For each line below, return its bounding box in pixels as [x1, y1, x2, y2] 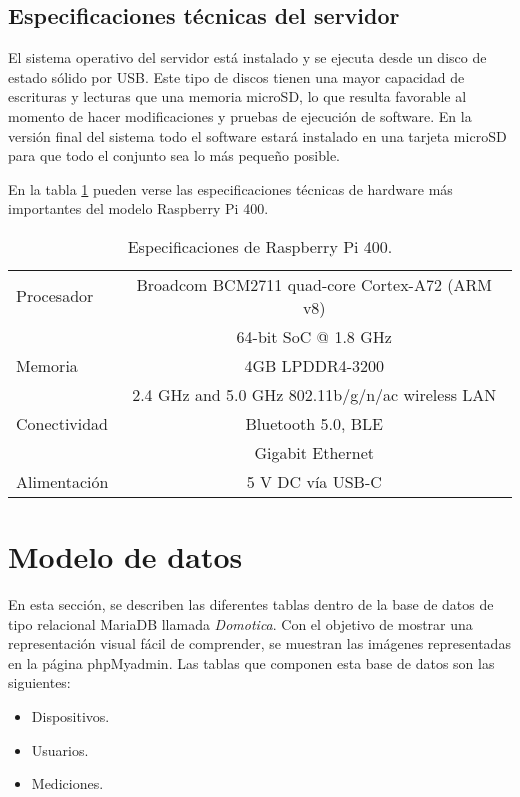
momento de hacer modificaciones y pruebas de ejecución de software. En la [8, 105, 472, 126]
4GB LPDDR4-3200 [244, 353, 385, 377]
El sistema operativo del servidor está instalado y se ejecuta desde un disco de [8, 47, 487, 68]
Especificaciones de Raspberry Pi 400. [127, 234, 393, 258]
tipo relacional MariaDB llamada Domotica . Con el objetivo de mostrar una [8, 613, 473, 634]
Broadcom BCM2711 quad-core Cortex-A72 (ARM [136, 272, 492, 296]
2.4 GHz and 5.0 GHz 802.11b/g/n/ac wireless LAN [132, 382, 497, 406]
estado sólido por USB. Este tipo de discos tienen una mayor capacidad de [8, 66, 465, 87]
